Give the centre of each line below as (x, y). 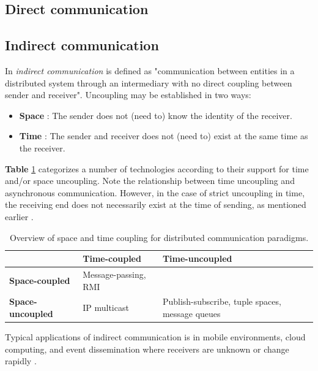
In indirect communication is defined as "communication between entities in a (150, 70)
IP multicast (106, 308)
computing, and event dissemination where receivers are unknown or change (147, 349)
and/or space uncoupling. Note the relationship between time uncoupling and (150, 181)
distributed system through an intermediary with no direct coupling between (149, 82)
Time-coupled (112, 258)
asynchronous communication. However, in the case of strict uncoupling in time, (155, 192)
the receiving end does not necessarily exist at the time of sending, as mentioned (156, 205)
